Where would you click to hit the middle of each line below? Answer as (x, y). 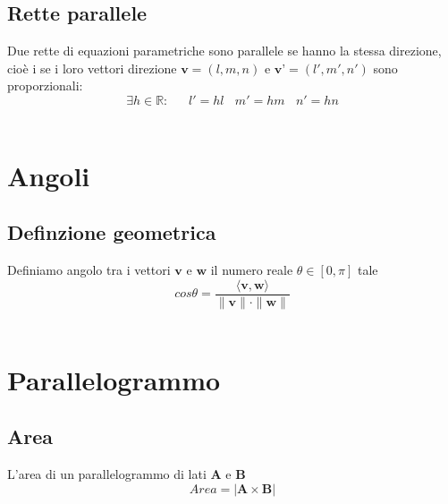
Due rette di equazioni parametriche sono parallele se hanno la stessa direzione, (224, 51)
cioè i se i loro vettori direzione (92, 68)
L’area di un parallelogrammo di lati (107, 473)
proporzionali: (45, 85)
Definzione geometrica (112, 232)
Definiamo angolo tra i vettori (89, 270)
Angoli (49, 175)
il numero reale (252, 270)
